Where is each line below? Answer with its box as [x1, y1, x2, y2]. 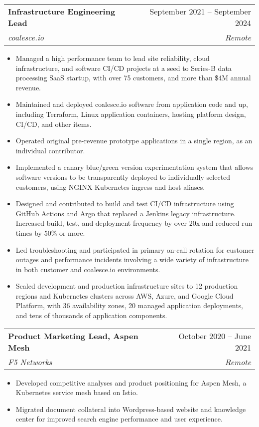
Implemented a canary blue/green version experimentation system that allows [15, 162, 254, 172]
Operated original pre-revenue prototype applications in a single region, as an [15, 135, 253, 146]
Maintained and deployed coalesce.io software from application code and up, [15, 99, 248, 109]
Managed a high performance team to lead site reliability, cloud [15, 53, 210, 63]
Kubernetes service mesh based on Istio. [15, 387, 138, 398]
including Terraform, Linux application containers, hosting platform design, [15, 108, 246, 119]
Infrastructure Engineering [8, 5, 116, 17]
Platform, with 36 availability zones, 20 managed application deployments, [15, 300, 243, 311]
